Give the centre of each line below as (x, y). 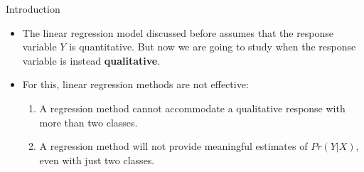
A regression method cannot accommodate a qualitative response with (192, 108)
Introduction (33, 9)
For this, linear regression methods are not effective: (135, 84)
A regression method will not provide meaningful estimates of (173, 146)
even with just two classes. (97, 160)
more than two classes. (89, 122)
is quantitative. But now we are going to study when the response (213, 47)
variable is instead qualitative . (91, 60)
